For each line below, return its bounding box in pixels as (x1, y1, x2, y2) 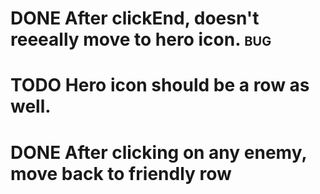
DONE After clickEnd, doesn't (10, 7, 260, 30)
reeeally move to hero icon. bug (10, 28, 272, 51)
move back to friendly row (10, 162, 232, 185)
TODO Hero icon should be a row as (10, 74, 310, 97)
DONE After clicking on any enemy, (10, 141, 307, 164)
